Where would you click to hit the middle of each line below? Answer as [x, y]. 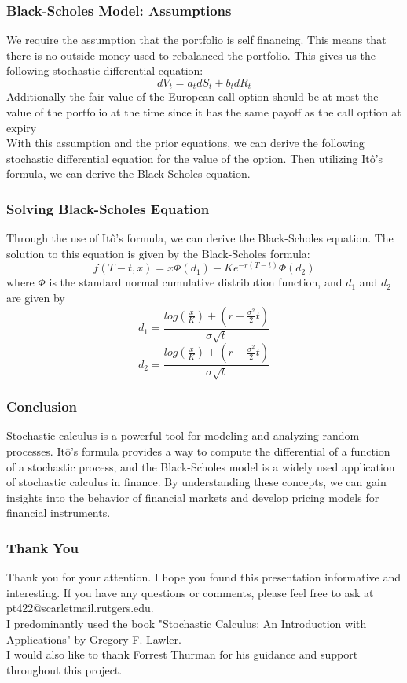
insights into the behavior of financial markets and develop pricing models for [193, 497]
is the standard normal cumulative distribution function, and [196, 282]
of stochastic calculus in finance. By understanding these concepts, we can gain [196, 482]
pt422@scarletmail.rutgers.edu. [80, 608]
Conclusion [42, 406]
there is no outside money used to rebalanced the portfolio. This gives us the [191, 55]
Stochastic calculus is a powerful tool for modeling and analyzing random [183, 436]
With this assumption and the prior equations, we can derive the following [185, 143]
